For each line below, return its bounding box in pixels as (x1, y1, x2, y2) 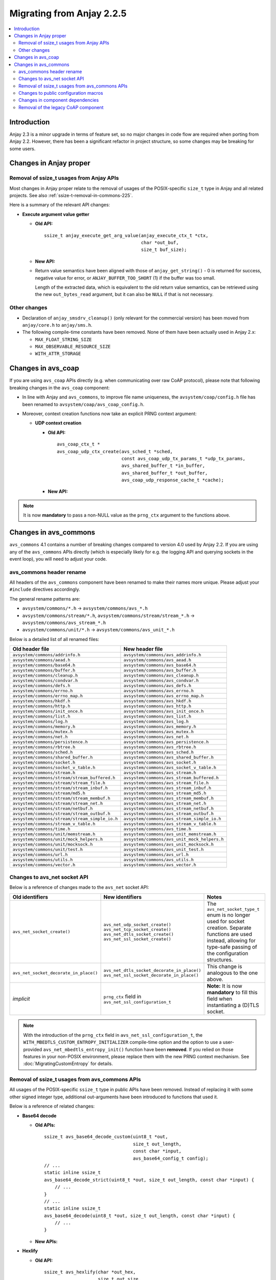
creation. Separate (207, 924, 251, 931)
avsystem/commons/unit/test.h (12, 847, 83, 852)
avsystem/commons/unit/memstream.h (12, 831, 96, 837)
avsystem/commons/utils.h (12, 857, 73, 863)
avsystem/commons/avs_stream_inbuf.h (123, 785, 212, 791)
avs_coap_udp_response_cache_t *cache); (121, 477, 224, 483)
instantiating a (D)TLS (207, 1001, 259, 1009)
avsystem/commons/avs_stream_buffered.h (123, 775, 219, 781)
